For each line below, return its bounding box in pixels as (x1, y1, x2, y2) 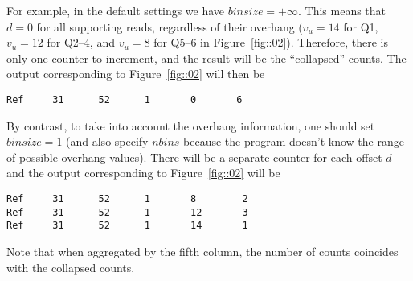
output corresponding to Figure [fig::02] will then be (6, 65, 265, 82)
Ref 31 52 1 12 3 (6, 206, 248, 218)
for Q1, (343, 18, 378, 35)
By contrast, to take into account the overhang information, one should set (6, 117, 375, 134)
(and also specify (66, 133, 149, 150)
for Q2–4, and (47, 34, 115, 51)
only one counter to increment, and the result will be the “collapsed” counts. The (6, 49, 407, 66)
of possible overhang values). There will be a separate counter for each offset (6, 148, 382, 165)
